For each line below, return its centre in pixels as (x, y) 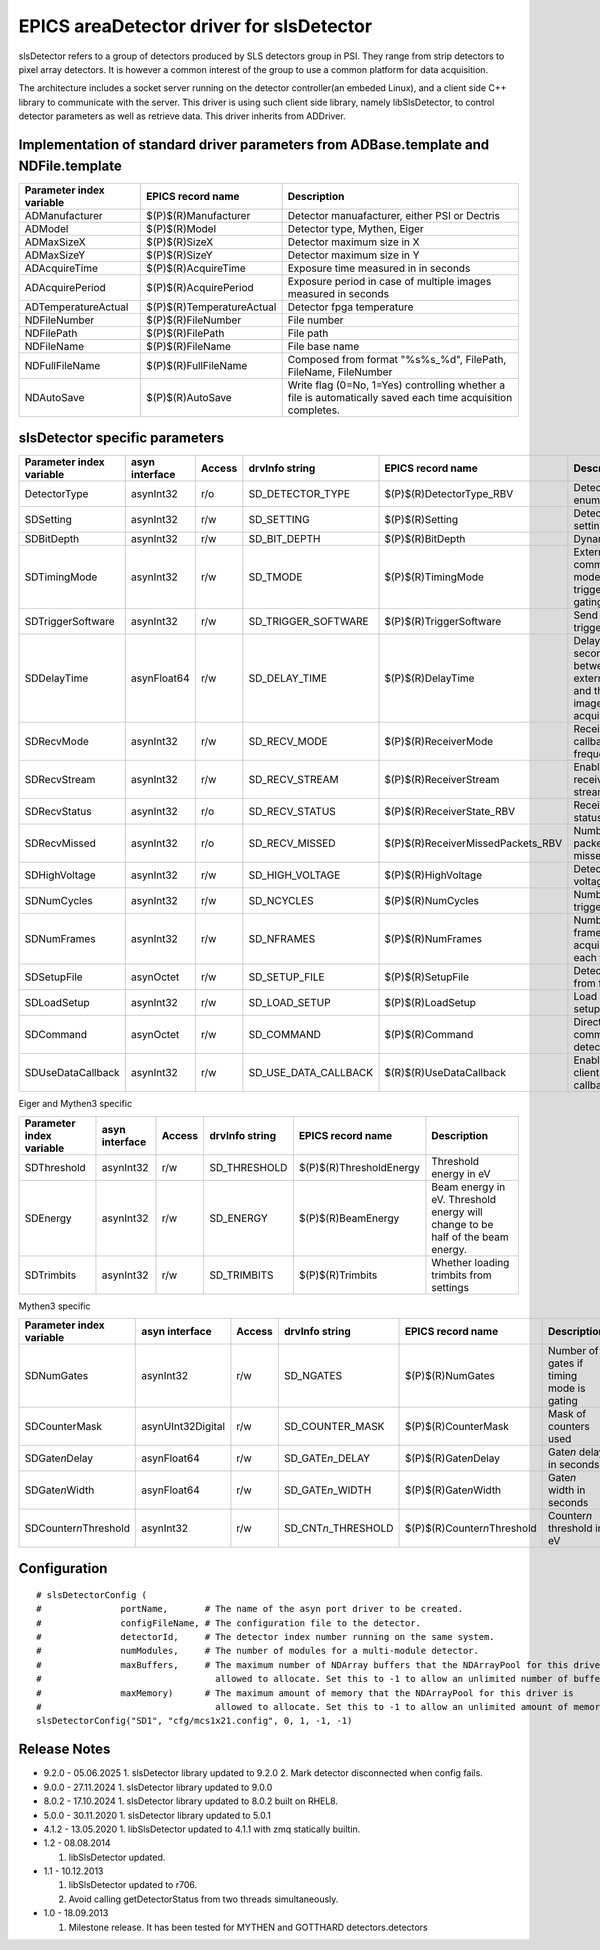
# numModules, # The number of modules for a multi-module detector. (258, 1651)
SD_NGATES (313, 1375)
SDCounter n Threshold (77, 1528)
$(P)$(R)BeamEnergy (349, 1218)
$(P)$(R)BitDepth (425, 539)
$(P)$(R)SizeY (180, 255)
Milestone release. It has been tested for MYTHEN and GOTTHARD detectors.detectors (248, 1927)
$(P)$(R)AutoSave (189, 397)
